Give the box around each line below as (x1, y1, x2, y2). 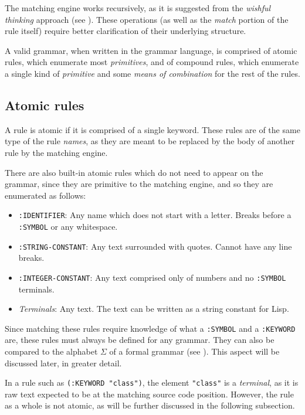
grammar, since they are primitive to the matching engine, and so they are (5, 178, 273, 190)
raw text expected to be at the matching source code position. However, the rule (5, 387, 294, 400)
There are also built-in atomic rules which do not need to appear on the (5, 166, 263, 178)
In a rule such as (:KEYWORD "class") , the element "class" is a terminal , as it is (5, 376, 299, 389)
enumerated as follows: (5, 189, 86, 201)
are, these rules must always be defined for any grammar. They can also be (5, 334, 274, 346)
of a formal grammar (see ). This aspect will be (109, 345, 280, 357)
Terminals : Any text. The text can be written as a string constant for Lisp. (18, 302, 289, 315)
